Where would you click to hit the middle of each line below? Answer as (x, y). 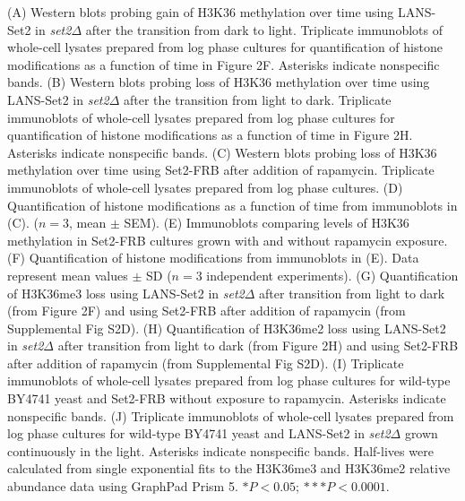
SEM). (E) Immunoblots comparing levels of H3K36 (267, 223)
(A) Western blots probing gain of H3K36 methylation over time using (201, 12)
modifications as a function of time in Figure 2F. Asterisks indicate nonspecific (224, 64)
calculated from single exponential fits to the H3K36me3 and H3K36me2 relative (229, 468)
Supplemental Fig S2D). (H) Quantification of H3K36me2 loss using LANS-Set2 (227, 328)
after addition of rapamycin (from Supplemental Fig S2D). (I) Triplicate (206, 363)
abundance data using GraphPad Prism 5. (123, 486)
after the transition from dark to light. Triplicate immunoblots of (264, 29)
